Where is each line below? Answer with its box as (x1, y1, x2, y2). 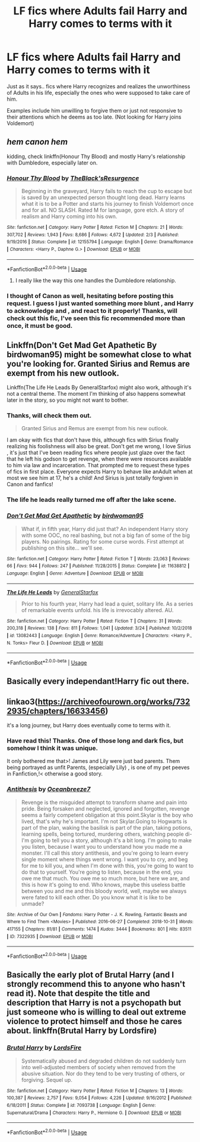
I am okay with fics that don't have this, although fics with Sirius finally (7, 436, 179, 443)
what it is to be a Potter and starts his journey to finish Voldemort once (21, 200, 194, 207)
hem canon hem (7, 137, 68, 147)
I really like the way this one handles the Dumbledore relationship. (15, 277, 177, 284)
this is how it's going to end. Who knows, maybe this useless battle (21, 881, 186, 888)
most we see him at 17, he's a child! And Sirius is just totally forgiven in (7, 474, 179, 482)
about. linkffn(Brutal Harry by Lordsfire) (7, 1026, 157, 1036)
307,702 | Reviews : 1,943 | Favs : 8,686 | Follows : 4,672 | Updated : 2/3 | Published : (7, 231, 179, 238)
